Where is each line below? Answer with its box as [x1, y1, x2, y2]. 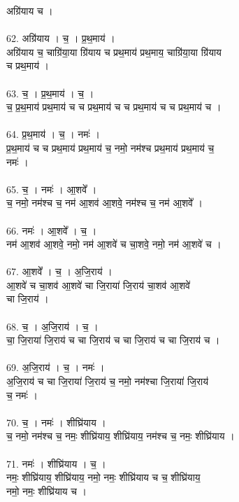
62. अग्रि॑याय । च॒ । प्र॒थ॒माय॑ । [6, 31, 115, 46]
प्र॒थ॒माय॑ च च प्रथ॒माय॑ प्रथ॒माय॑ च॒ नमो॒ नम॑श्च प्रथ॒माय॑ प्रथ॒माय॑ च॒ [6, 140, 215, 155]
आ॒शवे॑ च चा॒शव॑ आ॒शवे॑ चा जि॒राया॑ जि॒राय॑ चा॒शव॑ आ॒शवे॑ [6, 277, 190, 292]
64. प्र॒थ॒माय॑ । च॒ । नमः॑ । [6, 127, 100, 141]
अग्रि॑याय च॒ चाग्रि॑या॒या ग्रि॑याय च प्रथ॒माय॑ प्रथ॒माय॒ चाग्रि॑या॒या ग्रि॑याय [6, 44, 222, 59]
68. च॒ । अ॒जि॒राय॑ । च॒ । [6, 319, 99, 333]
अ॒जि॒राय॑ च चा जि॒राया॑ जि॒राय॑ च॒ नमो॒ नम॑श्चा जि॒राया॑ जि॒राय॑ [6, 374, 208, 389]
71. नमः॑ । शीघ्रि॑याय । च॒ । [6, 456, 106, 470]
